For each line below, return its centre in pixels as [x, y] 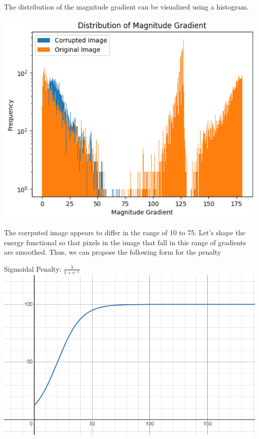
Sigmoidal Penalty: [33, 268]
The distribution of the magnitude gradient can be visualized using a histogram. [127, 6]
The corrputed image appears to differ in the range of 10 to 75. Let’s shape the [125, 232]
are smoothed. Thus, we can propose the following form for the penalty [113, 252]
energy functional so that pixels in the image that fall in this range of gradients [125, 242]
